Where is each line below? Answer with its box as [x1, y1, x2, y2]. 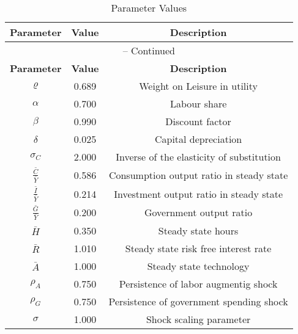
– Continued [122, 43, 175, 57]
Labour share [169, 96, 227, 111]
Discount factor [165, 114, 231, 128]
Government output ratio [144, 205, 253, 220]
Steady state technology [147, 259, 250, 274]
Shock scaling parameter [146, 312, 251, 327]
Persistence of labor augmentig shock [119, 277, 278, 291]
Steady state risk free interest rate [125, 241, 272, 256]
